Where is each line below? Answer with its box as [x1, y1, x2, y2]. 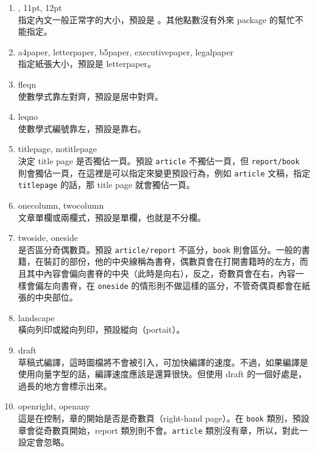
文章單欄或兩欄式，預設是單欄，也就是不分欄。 [18, 210, 206, 223]
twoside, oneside [18, 231, 78, 244]
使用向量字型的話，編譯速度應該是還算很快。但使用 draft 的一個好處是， [18, 367, 307, 380]
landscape [18, 311, 55, 324]
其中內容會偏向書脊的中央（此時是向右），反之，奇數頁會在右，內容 [26, 266, 296, 279]
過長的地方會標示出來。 [18, 379, 112, 392]
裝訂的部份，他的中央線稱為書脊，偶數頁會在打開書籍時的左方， [43, 255, 300, 268]
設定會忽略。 [18, 436, 69, 448]
